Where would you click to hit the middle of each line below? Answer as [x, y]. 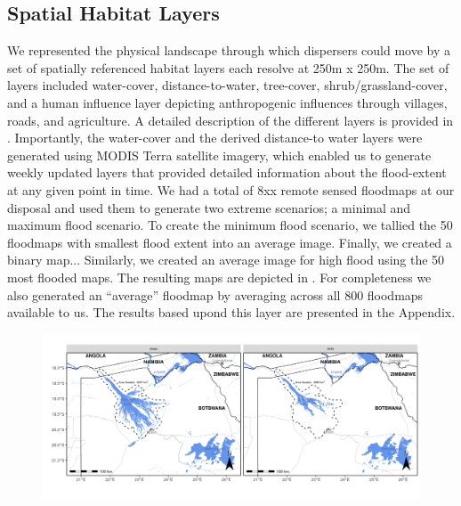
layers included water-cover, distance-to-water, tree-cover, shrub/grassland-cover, [227, 85]
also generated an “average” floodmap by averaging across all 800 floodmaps [215, 294]
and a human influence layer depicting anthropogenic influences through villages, [227, 102]
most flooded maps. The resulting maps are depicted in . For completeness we [219, 277]
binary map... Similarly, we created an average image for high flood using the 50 [226, 260]
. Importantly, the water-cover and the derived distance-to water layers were [215, 138]
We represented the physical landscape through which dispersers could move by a [229, 50]
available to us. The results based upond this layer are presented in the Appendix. [231, 312]
